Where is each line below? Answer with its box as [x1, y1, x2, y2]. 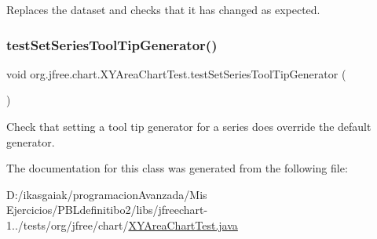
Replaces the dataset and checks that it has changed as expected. [6, 2, 320, 17]
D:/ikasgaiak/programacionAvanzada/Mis [6, 186, 207, 202]
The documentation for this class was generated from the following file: [6, 160, 348, 176]
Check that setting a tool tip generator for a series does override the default [6, 118, 372, 134]
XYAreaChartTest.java [128, 216, 238, 233]
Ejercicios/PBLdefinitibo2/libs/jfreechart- [6, 201, 208, 218]
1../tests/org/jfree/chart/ [6, 216, 129, 233]
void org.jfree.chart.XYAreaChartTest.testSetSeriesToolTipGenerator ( [6, 65, 346, 81]
